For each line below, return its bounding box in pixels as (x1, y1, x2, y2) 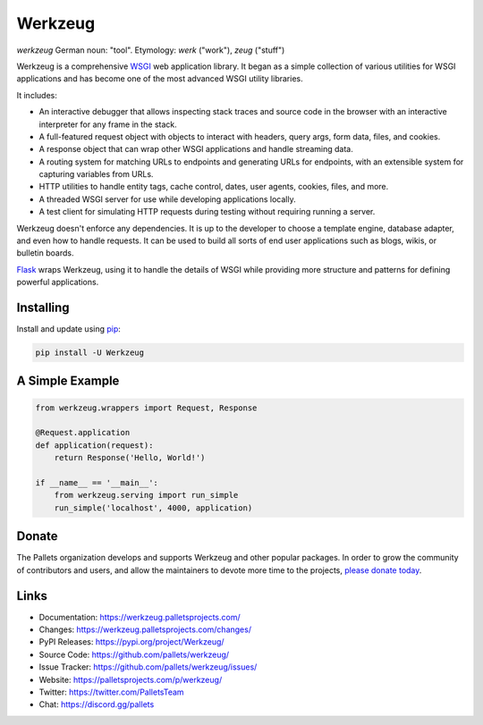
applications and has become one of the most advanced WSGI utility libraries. (16, 73, 303, 84)
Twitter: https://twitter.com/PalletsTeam (38, 687, 184, 697)
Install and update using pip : (16, 324, 121, 334)
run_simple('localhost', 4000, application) (54, 502, 253, 513)
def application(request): (35, 440, 154, 451)
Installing (16, 300, 71, 315)
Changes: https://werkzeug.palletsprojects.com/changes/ (38, 624, 252, 635)
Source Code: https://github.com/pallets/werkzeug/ (38, 649, 230, 660)
